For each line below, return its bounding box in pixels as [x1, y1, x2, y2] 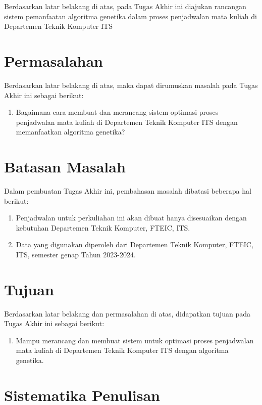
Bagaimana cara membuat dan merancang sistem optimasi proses [16, 107, 219, 117]
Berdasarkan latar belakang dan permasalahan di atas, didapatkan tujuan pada [4, 308, 250, 319]
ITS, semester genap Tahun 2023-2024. [16, 249, 136, 259]
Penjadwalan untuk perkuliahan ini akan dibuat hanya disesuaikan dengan [16, 212, 247, 223]
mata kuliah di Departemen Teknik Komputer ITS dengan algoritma [16, 345, 229, 355]
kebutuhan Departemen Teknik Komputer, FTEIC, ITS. [16, 222, 190, 233]
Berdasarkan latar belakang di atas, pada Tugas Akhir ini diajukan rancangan [4, 1, 246, 11]
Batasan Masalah [4, 156, 126, 177]
